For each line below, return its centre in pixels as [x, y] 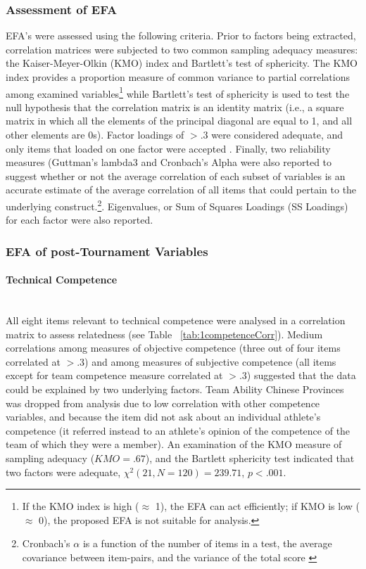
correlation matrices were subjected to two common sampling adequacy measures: [182, 49]
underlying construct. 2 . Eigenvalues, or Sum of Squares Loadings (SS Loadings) [177, 205]
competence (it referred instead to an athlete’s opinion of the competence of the [178, 430]
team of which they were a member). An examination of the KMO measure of [174, 444]
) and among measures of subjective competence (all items [210, 361]
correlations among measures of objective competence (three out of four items [173, 348]
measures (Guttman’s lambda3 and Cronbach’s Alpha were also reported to [169, 162]
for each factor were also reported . [80, 220]
